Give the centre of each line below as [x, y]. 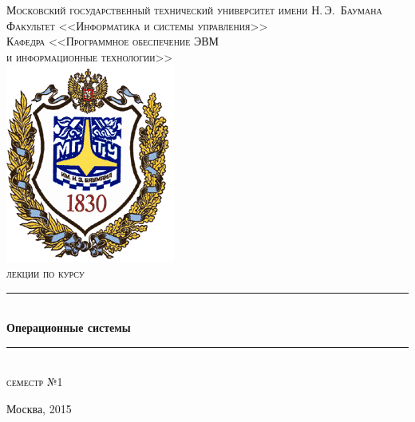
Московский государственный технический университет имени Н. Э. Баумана [194, 10]
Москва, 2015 [39, 408]
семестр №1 [35, 382]
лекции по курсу [45, 272]
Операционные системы [69, 327]
